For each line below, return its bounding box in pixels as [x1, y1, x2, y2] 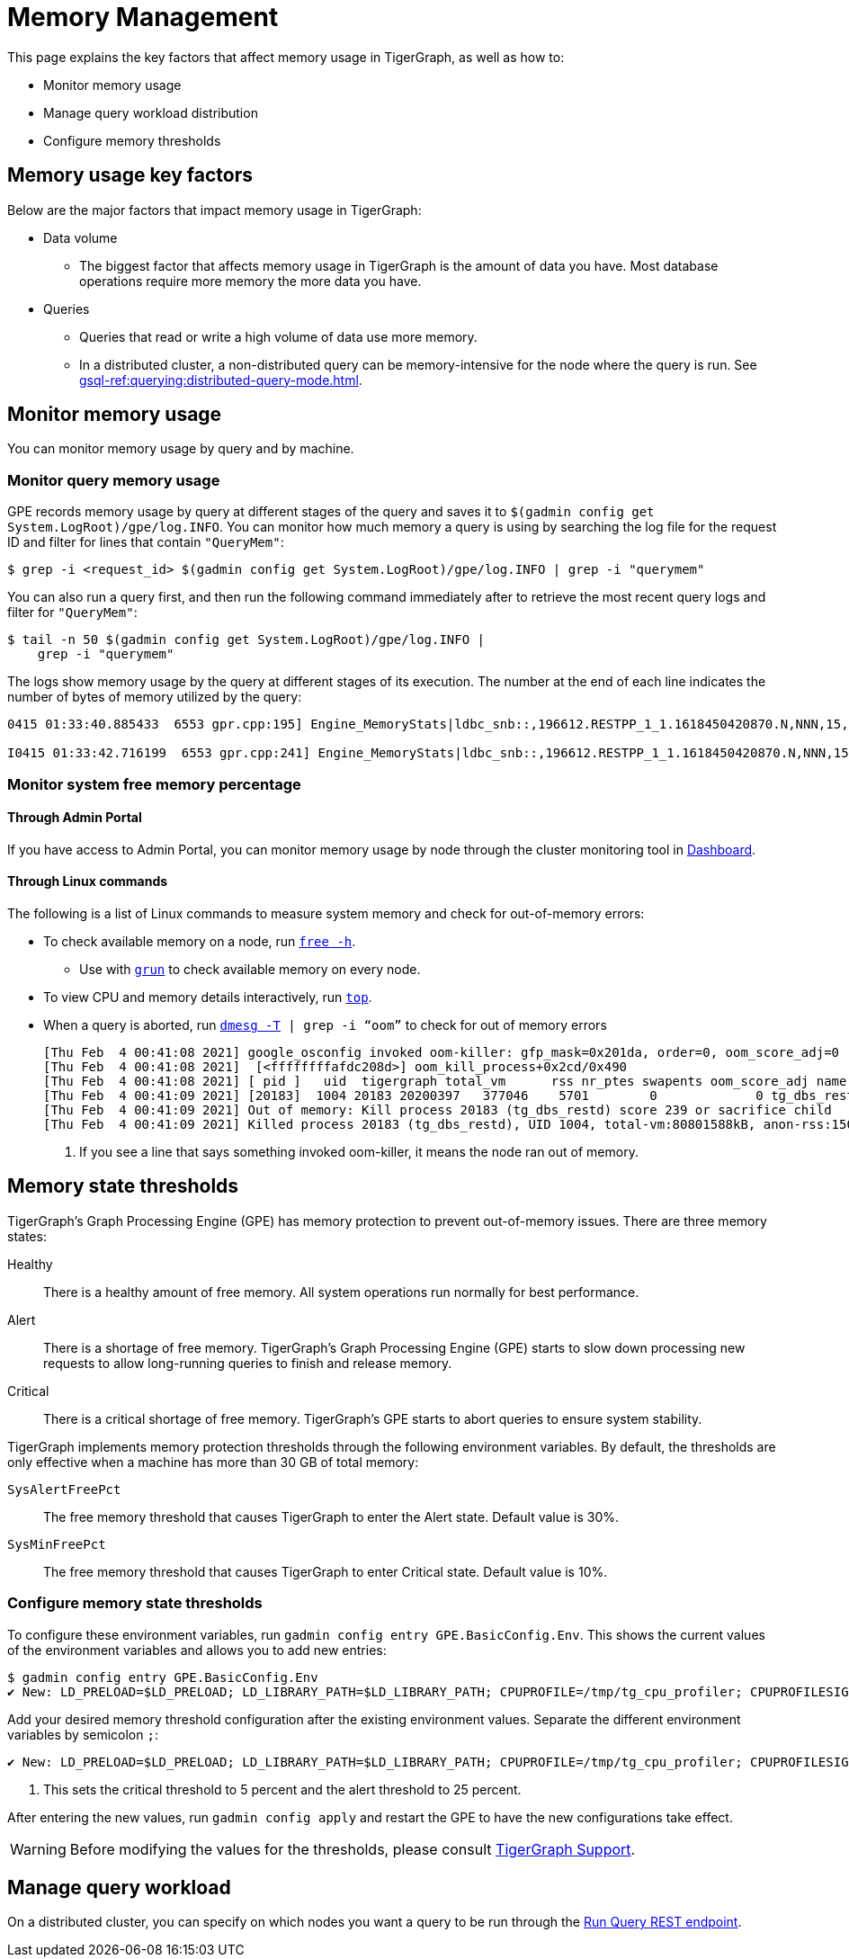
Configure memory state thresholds [7, 1594, 263, 1613]
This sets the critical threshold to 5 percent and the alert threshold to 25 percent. [43, 1781, 522, 1797]
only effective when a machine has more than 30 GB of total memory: [7, 1454, 419, 1470]
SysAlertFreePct [7, 1481, 121, 1497]
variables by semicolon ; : [7, 1726, 158, 1742]
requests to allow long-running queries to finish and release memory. [43, 1355, 452, 1371]
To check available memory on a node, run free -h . [43, 934, 356, 949]
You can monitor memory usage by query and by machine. [7, 441, 354, 457]
